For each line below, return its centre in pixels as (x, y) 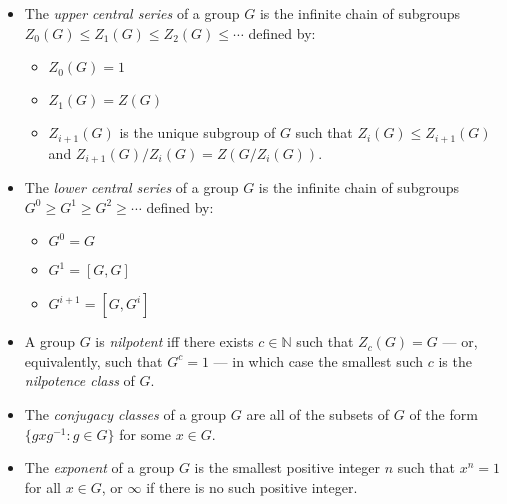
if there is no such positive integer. (252, 486)
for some (145, 433)
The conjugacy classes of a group (125, 414)
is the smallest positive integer (287, 467)
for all (43, 486)
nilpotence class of (79, 380)
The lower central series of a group (131, 187)
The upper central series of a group (132, 13)
